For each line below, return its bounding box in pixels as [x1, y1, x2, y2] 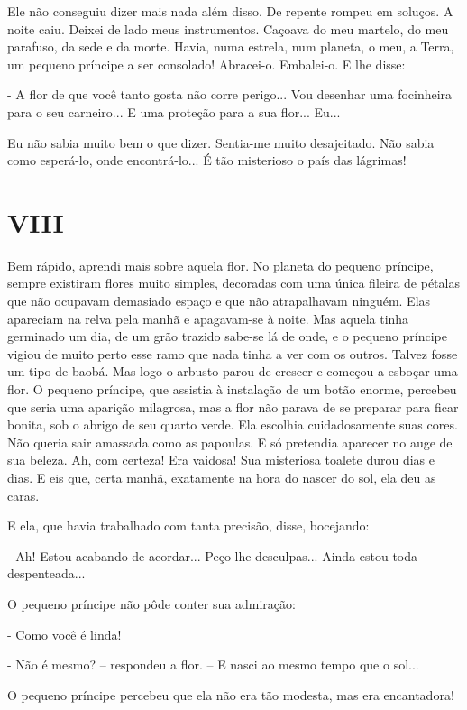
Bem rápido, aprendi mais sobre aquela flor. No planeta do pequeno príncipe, [7, 255, 434, 274]
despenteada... [7, 564, 86, 583]
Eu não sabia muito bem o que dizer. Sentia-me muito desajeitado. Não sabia [7, 133, 435, 152]
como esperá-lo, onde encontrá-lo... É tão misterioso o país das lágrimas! [7, 151, 407, 170]
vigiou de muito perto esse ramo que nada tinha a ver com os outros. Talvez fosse [7, 344, 458, 363]
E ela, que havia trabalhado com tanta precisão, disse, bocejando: [7, 516, 370, 535]
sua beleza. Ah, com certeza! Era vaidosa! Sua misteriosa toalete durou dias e [7, 450, 435, 469]
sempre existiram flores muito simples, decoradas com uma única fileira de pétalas [7, 273, 460, 292]
